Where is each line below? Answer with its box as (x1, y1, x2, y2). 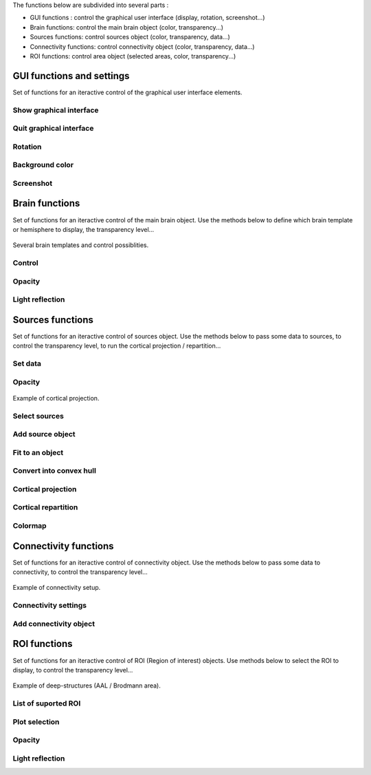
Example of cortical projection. (12, 394, 100, 402)
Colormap (12, 521, 47, 530)
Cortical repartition (12, 502, 78, 512)
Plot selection (12, 716, 60, 726)
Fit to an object (12, 447, 64, 457)
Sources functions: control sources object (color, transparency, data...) (30, 33, 230, 41)
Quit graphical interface (12, 124, 94, 134)
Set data (12, 359, 41, 368)
